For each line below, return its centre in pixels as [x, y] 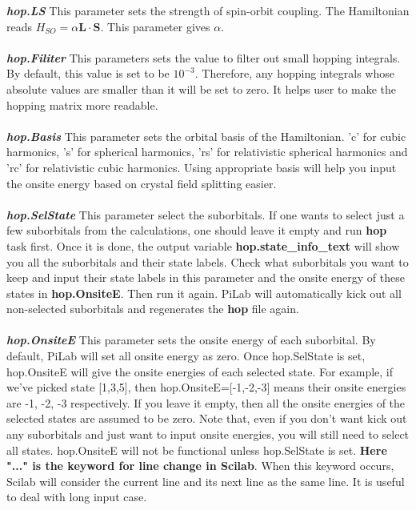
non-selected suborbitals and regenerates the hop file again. [153, 309]
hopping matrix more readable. [82, 104]
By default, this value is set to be [88, 73]
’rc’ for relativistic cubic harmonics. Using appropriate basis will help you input [202, 167]
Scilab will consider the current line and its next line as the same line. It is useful [206, 481]
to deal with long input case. [77, 497]
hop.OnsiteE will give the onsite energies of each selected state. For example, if [200, 371]
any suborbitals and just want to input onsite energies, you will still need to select [208, 434]
